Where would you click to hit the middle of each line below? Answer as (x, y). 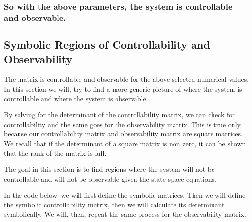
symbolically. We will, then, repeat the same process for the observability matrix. (125, 214)
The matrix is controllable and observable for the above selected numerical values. (126, 79)
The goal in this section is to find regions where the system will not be (109, 169)
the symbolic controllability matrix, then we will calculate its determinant (114, 204)
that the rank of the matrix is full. (55, 153)
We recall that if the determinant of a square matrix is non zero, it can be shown (125, 143)
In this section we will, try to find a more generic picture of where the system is (123, 88)
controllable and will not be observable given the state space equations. (110, 178)
